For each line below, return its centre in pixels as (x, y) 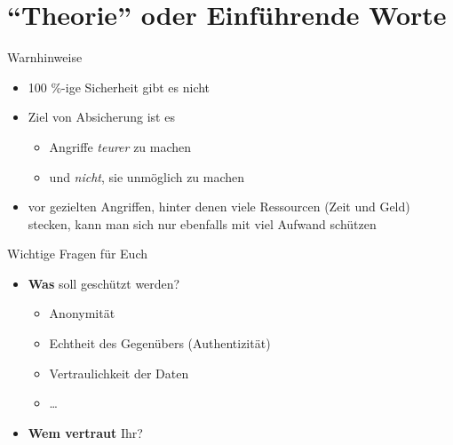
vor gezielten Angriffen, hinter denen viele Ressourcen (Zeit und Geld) (219, 207)
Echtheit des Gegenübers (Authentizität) (160, 343)
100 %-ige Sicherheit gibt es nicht (119, 87)
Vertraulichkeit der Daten (119, 373)
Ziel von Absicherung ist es (101, 117)
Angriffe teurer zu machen (120, 146)
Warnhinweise (45, 57)
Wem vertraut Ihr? (85, 432)
